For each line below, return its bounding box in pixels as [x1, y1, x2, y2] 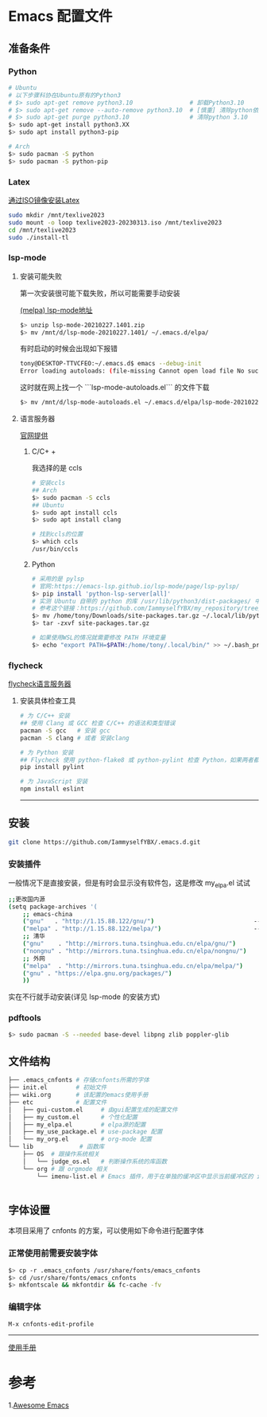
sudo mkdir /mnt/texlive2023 [8, 211, 105, 219]
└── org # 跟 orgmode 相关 [22, 1165, 109, 1173]
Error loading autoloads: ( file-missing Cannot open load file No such [19, 367, 262, 375]
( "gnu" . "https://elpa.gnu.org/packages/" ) [22, 969, 172, 978]
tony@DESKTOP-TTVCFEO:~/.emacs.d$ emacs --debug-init [19, 360, 202, 368]
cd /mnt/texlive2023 [8, 226, 77, 234]
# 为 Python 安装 [19, 748, 74, 756]
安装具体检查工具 [19, 696, 76, 705]
